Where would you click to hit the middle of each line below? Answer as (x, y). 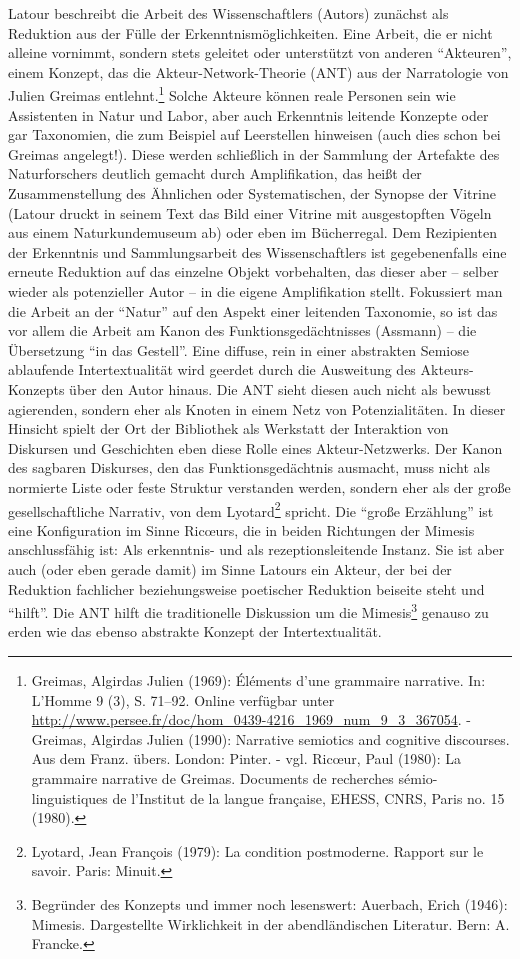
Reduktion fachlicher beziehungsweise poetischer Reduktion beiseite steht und (246, 588)
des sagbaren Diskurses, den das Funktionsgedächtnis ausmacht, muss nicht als (249, 467)
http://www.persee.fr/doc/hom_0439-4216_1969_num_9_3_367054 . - (251, 719)
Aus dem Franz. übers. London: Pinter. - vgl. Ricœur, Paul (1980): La (246, 758)
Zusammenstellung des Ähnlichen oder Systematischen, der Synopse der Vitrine (252, 193)
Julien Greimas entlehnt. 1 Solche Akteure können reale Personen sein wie (232, 94)
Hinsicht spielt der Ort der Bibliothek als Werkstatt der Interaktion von (228, 428)
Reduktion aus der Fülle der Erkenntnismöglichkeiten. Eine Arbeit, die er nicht (250, 32)
